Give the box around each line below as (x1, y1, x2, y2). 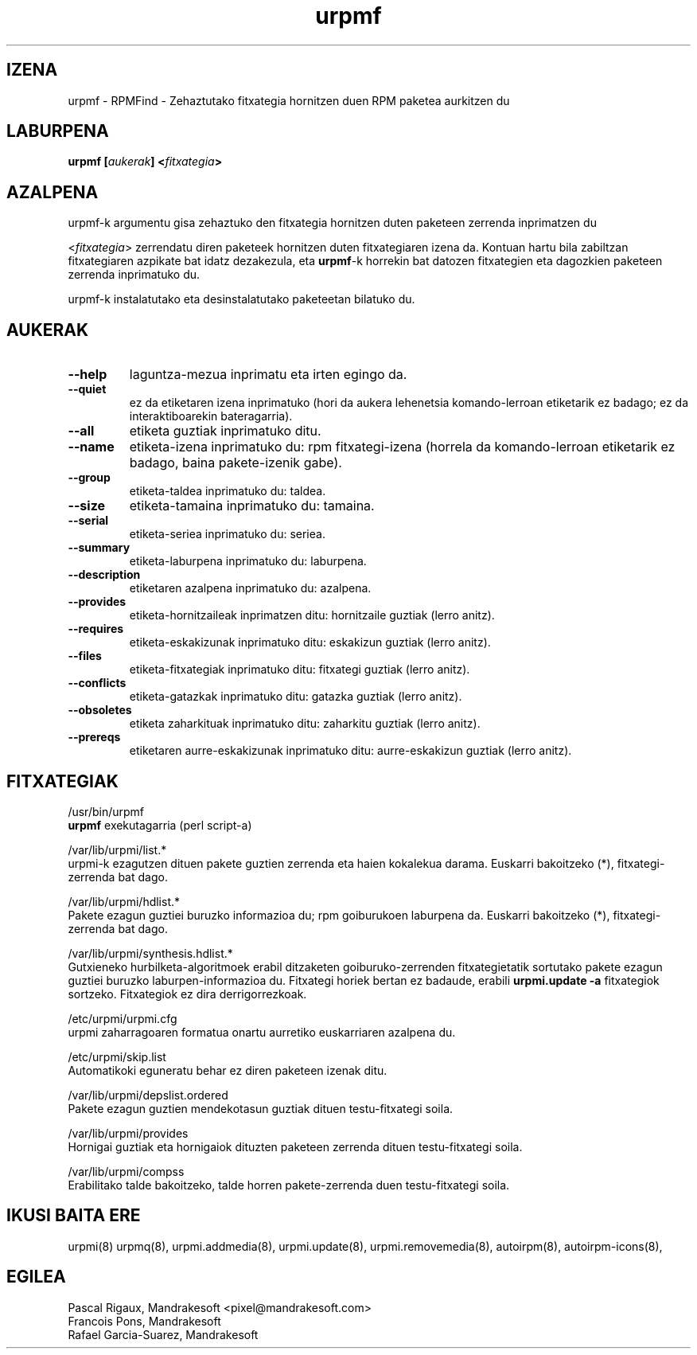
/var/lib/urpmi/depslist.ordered (68, 1088, 228, 1102)
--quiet (68, 382, 107, 396)
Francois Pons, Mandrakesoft (68, 1314, 221, 1328)
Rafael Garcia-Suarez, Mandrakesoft (68, 1327, 259, 1341)
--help (68, 366, 107, 383)
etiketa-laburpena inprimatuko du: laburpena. (129, 554, 367, 568)
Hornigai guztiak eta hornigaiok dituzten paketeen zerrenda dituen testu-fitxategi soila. (68, 1139, 523, 1154)
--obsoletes (68, 703, 132, 717)
